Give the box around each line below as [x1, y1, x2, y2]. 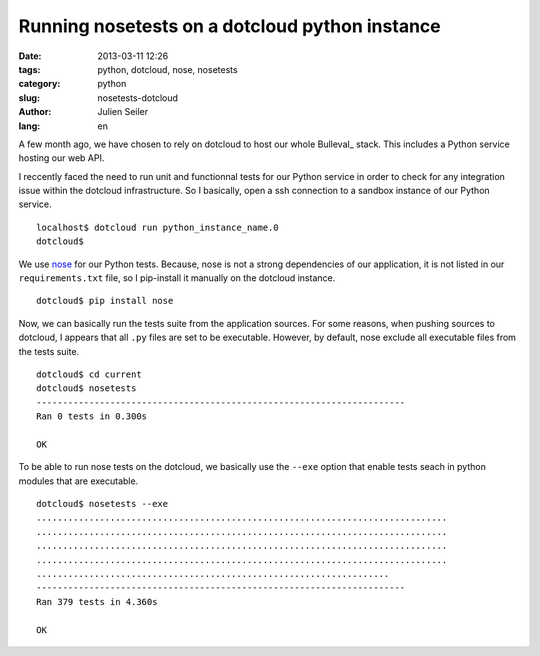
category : [18, 78, 61, 90]
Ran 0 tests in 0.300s [36, 411, 148, 422]
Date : [18, 50, 42, 62]
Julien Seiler [97, 106, 149, 118]
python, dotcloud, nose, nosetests [97, 63, 239, 75]
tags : [18, 63, 41, 75]
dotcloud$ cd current [36, 368, 142, 380]
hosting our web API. [18, 152, 105, 164]
